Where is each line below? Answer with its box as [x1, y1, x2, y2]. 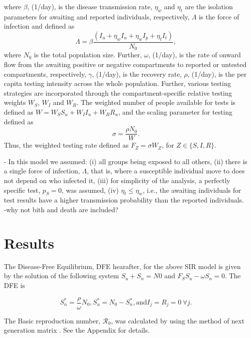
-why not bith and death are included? [4, 204, 119, 215]
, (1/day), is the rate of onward [148, 50, 241, 60]
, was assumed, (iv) [62, 185, 119, 195]
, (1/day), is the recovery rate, [92, 68, 182, 79]
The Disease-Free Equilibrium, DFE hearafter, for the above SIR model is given [4, 261, 241, 271]
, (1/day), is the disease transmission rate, [27, 1, 153, 11]
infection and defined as [4, 21, 75, 31]
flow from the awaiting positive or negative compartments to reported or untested [4, 59, 247, 69]
